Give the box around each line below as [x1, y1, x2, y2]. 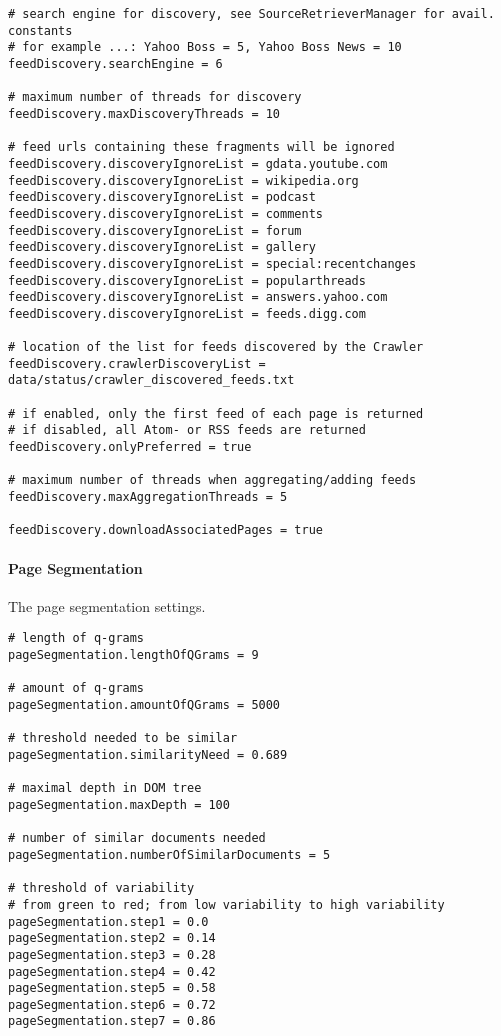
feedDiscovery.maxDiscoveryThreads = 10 [8, 106, 281, 121]
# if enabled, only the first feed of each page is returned [8, 406, 424, 421]
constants [8, 23, 73, 38]
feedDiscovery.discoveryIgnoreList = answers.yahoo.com [8, 290, 388, 305]
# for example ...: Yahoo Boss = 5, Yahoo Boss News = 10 [8, 40, 402, 55]
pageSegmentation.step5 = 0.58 [8, 981, 216, 996]
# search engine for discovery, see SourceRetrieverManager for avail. [8, 7, 495, 21]
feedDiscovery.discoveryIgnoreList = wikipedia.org [8, 173, 359, 188]
